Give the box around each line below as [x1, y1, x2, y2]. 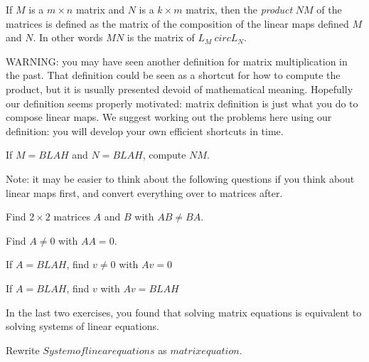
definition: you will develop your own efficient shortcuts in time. [6, 123, 284, 138]
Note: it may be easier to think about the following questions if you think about [6, 171, 355, 186]
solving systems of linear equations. [6, 319, 159, 334]
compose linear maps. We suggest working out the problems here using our [6, 110, 332, 124]
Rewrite [6, 342, 40, 357]
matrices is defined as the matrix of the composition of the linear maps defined [6, 16, 349, 31]
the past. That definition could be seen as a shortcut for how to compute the [6, 68, 341, 82]
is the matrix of [127, 30, 195, 45]
